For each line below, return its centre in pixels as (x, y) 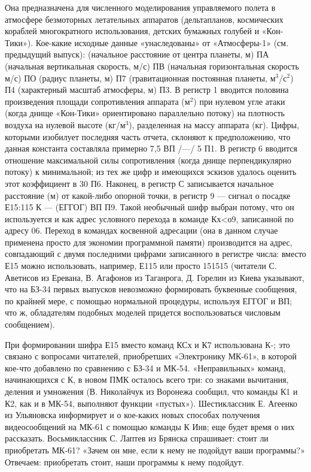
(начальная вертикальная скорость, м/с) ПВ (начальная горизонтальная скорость (152, 66)
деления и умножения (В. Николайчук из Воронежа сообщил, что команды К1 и (151, 391)
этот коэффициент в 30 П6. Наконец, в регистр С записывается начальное (139, 183)
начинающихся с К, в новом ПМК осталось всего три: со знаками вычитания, (147, 379)
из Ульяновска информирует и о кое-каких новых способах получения (132, 415)
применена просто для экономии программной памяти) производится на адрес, (149, 242)
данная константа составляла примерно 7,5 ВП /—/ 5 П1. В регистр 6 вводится (151, 148)
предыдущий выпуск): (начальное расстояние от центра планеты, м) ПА (137, 54)
